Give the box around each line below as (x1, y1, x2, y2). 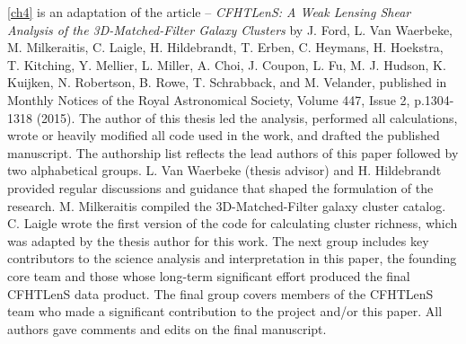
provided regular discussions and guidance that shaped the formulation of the (7, 178, 434, 197)
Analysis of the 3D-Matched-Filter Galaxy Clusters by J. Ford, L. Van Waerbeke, (7, 20, 453, 39)
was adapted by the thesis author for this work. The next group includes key (7, 231, 429, 250)
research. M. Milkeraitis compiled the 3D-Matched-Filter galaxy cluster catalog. (7, 196, 446, 215)
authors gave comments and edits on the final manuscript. (7, 319, 327, 338)
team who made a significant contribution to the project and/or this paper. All (7, 302, 443, 321)
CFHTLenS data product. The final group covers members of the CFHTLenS (7, 284, 434, 303)
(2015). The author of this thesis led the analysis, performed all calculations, (36, 108, 458, 127)
